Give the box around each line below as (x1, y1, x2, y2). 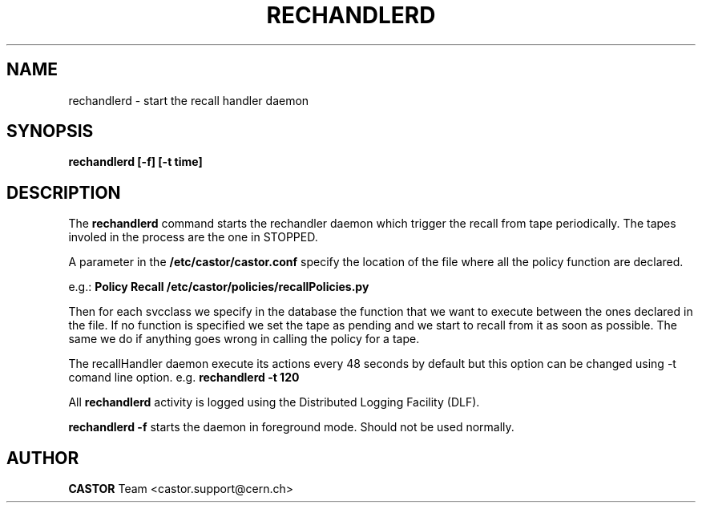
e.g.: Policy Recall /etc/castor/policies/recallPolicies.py (68, 280, 369, 294)
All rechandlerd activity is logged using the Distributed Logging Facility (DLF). (68, 395, 480, 410)
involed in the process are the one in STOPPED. (68, 230, 318, 244)
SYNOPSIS (6, 121, 94, 142)
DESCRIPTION (6, 182, 121, 203)
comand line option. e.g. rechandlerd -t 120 (68, 370, 300, 385)
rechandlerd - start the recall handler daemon (68, 93, 309, 107)
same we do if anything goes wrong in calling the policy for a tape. (68, 332, 420, 346)
